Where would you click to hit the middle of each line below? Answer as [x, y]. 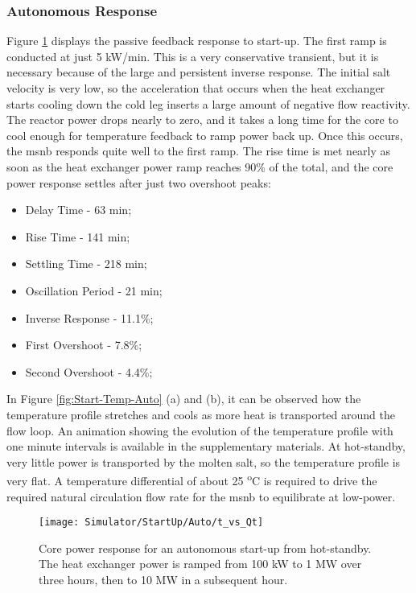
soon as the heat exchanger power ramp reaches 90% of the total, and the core [200, 166]
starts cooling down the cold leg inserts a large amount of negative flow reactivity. [208, 103]
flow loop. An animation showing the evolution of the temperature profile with [200, 430]
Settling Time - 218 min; [86, 264]
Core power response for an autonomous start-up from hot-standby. [205, 548]
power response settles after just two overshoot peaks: [139, 182]
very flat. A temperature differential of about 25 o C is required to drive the [192, 479]
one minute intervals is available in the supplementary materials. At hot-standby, [206, 446]
